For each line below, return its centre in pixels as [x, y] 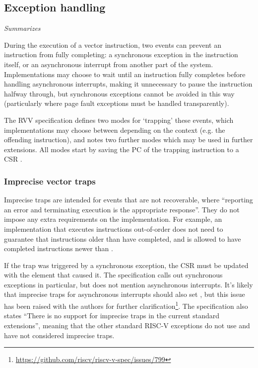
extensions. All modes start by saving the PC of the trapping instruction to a [122, 149]
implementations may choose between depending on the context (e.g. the [115, 130]
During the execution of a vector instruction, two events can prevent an [113, 45]
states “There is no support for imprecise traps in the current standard [112, 316]
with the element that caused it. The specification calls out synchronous [113, 275]
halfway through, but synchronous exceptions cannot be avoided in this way [119, 93]
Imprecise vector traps [50, 181]
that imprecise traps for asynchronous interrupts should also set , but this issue [125, 294]
